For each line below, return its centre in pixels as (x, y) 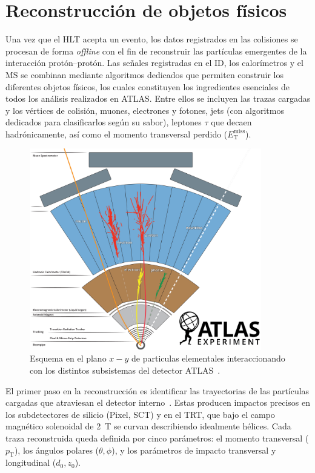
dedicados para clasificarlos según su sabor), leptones (104, 122)
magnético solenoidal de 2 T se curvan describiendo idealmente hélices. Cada (148, 426)
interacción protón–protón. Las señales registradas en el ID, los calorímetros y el (154, 63)
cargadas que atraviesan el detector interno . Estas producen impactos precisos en (158, 402)
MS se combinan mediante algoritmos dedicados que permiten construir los (145, 74)
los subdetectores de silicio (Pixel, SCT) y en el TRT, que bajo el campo (140, 414)
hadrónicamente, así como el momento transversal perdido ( (117, 134)
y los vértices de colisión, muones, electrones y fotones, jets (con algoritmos (145, 110)
